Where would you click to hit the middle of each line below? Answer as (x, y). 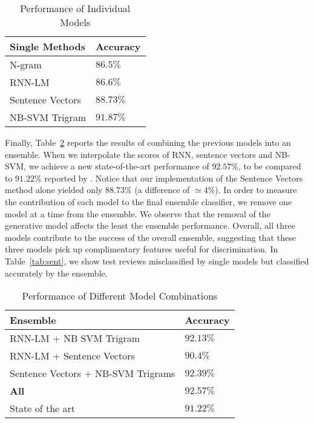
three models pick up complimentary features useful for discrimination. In (142, 249)
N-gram (26, 64)
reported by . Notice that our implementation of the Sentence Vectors (174, 178)
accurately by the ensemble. (56, 273)
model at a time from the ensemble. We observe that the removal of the (138, 213)
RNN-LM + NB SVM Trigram (75, 338)
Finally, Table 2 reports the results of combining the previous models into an (148, 142)
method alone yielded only (54, 190)
